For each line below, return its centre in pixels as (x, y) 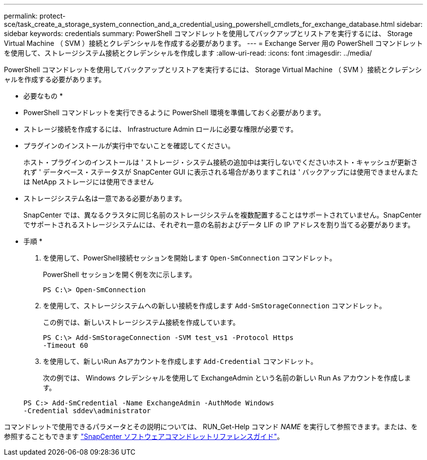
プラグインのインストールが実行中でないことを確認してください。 (129, 146)
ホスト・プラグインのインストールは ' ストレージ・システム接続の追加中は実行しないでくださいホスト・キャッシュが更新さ (221, 162)
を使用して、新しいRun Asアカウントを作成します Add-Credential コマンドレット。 (180, 361)
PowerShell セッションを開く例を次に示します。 (120, 274)
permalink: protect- (35, 16)
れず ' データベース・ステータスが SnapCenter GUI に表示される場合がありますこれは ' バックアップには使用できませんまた (221, 172)
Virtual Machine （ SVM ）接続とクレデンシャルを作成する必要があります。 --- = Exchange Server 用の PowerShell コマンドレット (213, 43)
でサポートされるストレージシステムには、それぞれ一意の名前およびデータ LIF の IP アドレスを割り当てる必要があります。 (219, 225)
